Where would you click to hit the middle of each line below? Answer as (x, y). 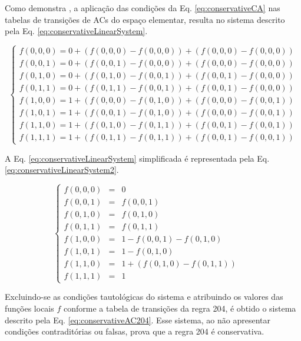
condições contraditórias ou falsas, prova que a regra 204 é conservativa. (135, 331)
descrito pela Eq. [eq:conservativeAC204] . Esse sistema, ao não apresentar (138, 320)
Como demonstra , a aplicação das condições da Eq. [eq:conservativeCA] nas (143, 8)
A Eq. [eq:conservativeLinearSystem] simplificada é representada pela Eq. (137, 158)
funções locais (29, 308)
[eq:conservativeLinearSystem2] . (62, 170)
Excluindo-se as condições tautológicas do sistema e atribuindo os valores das (144, 297)
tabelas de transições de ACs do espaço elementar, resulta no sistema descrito (145, 19)
